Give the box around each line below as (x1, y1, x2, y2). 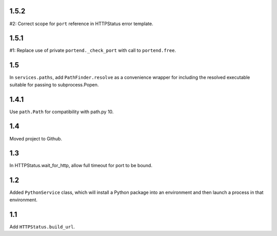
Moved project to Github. (9, 135, 63, 141)
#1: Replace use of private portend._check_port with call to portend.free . (9, 47, 176, 53)
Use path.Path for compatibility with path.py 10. (9, 108, 114, 115)
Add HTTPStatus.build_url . (9, 224, 75, 230)
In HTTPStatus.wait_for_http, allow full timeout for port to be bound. (9, 162, 152, 169)
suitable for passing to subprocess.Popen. (9, 81, 99, 87)
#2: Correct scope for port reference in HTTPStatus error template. (9, 21, 153, 27)
